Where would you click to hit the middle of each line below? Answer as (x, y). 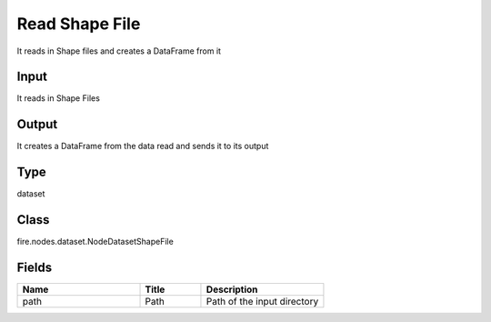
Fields (35, 267)
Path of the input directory (262, 302)
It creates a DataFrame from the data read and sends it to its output (143, 146)
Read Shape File (79, 24)
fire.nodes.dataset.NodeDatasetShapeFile (95, 242)
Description (232, 289)
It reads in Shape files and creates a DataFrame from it (119, 51)
